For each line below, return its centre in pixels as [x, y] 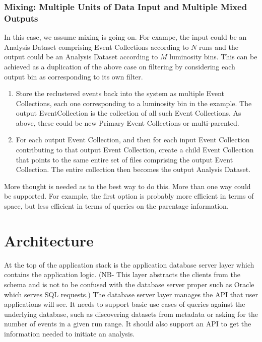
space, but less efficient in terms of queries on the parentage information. [116, 206]
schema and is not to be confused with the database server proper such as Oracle [129, 284]
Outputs [21, 18]
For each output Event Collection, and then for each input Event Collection [133, 140]
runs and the [218, 47]
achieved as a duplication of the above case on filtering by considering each [120, 66]
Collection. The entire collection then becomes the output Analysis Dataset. [133, 169]
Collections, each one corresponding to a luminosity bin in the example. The [134, 103]
